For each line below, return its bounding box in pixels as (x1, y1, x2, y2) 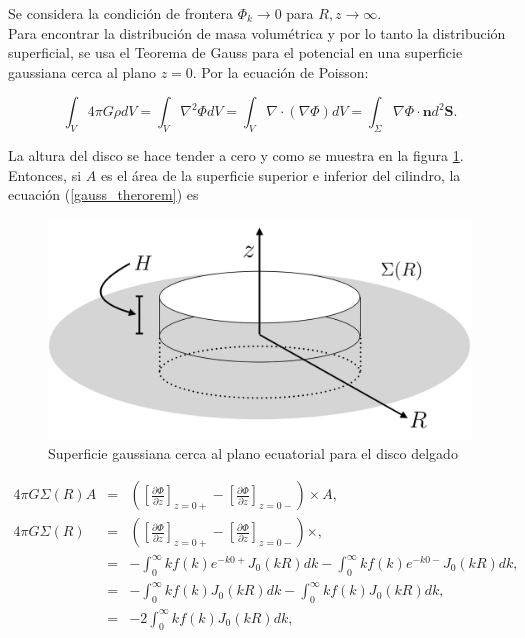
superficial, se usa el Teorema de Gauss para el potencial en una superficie (8, 42, 463, 63)
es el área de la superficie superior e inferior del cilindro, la (100, 164, 461, 185)
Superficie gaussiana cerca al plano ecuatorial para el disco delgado (48, 442, 458, 463)
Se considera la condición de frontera (8, 3, 233, 23)
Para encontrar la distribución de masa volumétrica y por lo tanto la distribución (8, 22, 506, 43)
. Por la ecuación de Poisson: (192, 61, 369, 82)
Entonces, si (8, 164, 82, 185)
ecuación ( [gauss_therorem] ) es (8, 184, 199, 205)
